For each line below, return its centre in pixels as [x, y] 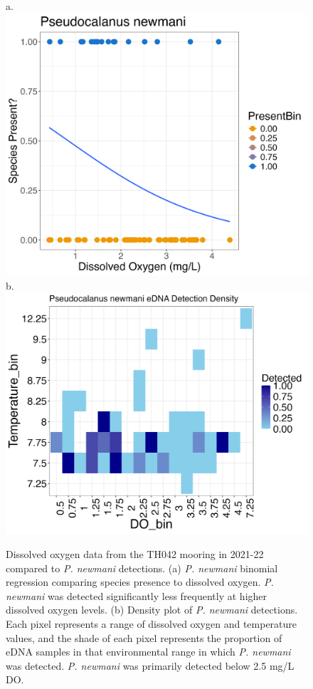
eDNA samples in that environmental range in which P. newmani [148, 652]
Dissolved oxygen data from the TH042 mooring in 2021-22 [135, 554]
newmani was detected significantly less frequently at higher [137, 595]
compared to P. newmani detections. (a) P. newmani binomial [142, 568]
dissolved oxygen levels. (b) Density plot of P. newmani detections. [152, 610]
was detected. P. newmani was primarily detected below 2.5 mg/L [150, 665]
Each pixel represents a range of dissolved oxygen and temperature [152, 623]
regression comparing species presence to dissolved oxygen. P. [140, 582]
